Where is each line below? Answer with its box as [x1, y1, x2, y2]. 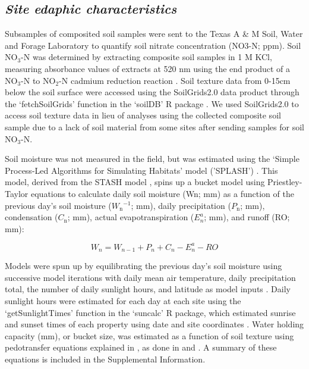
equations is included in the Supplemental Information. [5, 353, 206, 365]
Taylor [5, 187, 29, 199]
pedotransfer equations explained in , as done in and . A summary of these [5, 341, 277, 354]
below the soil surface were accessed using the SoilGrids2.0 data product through [5, 86, 299, 98]
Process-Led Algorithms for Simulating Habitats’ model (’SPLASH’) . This [5, 164, 278, 176]
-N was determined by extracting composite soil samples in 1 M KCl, [21, 51, 272, 63]
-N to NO [21, 74, 56, 86]
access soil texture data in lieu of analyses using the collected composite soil [5, 109, 281, 121]
